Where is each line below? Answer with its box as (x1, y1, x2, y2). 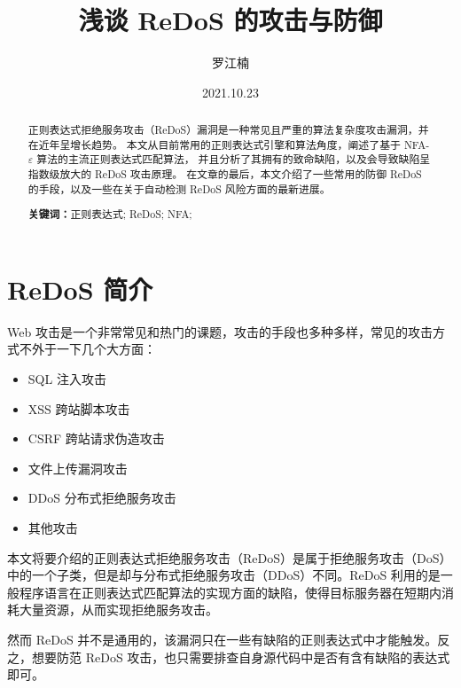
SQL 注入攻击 (27, 370, 106, 388)
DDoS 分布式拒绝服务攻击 (27, 489, 176, 507)
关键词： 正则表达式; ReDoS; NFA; (27, 207, 192, 223)
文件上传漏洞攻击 (27, 458, 128, 477)
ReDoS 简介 (7, 270, 153, 307)
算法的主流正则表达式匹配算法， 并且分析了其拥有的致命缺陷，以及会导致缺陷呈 (36, 152, 431, 167)
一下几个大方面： (56, 340, 156, 358)
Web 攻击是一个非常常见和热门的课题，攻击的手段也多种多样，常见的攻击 (7, 322, 433, 340)
